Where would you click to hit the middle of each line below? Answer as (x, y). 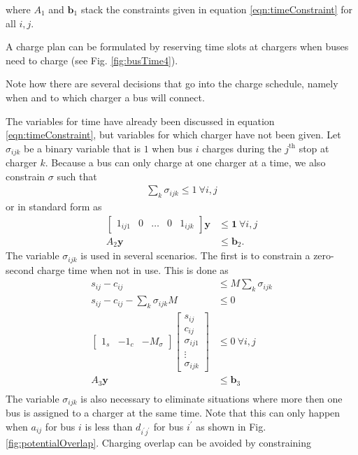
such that (77, 176)
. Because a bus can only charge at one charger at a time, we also (185, 162)
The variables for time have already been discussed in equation (140, 121)
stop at (314, 148)
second (20, 269)
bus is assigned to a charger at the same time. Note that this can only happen (173, 412)
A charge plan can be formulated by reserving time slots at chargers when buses (177, 46)
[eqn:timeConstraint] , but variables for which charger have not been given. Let (173, 135)
